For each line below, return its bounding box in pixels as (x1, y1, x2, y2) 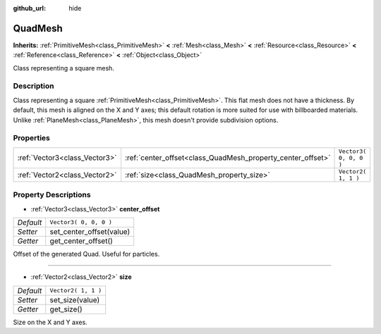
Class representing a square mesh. (13, 63, 114, 72)
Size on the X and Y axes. (13, 318, 87, 326)
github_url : (13, 4, 46, 12)
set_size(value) (49, 295, 100, 304)
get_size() (49, 304, 83, 314)
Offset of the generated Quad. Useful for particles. (13, 249, 160, 258)
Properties (13, 133, 51, 143)
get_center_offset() (49, 236, 113, 246)
